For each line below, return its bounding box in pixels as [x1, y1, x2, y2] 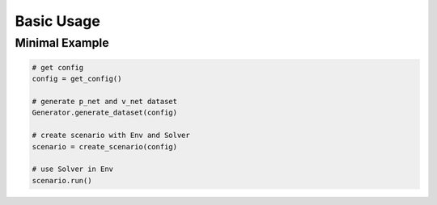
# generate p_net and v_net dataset [32, 97, 178, 106]
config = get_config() [32, 74, 122, 84]
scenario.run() [32, 176, 92, 185]
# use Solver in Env [32, 165, 113, 174]
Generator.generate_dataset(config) [32, 108, 178, 117]
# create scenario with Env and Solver [32, 131, 190, 140]
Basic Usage [15, 12, 100, 30]
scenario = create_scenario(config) [32, 142, 178, 151]
